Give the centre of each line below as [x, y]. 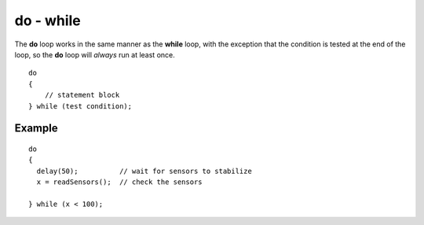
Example [36, 129]
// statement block [82, 95]
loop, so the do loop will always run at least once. [95, 54]
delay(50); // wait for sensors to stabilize [144, 171]
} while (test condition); [80, 106]
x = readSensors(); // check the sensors [120, 182]
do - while [48, 20]
